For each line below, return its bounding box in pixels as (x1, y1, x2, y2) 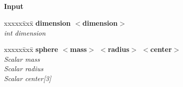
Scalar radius (4, 63, 44, 74)
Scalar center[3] (4, 73, 51, 83)
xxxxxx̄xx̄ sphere (4, 44, 58, 54)
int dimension (4, 27, 46, 38)
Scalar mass (4, 53, 40, 64)
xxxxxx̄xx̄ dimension (4, 17, 71, 28)
